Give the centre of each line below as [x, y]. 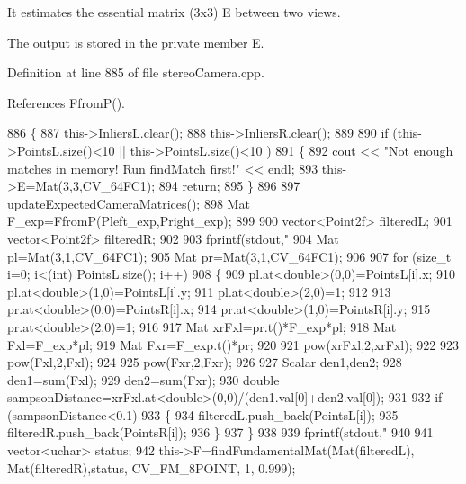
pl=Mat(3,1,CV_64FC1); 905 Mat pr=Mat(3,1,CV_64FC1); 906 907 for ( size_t [229, 256]
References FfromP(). [67, 102]
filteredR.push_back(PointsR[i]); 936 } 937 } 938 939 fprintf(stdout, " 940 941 [220, 432]
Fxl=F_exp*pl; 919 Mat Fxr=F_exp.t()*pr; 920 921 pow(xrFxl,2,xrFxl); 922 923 [233, 344]
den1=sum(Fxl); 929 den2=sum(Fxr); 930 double [143, 379]
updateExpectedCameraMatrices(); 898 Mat [129, 203]
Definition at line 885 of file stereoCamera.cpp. [136, 72]
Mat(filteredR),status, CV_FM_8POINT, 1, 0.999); [152, 467]
